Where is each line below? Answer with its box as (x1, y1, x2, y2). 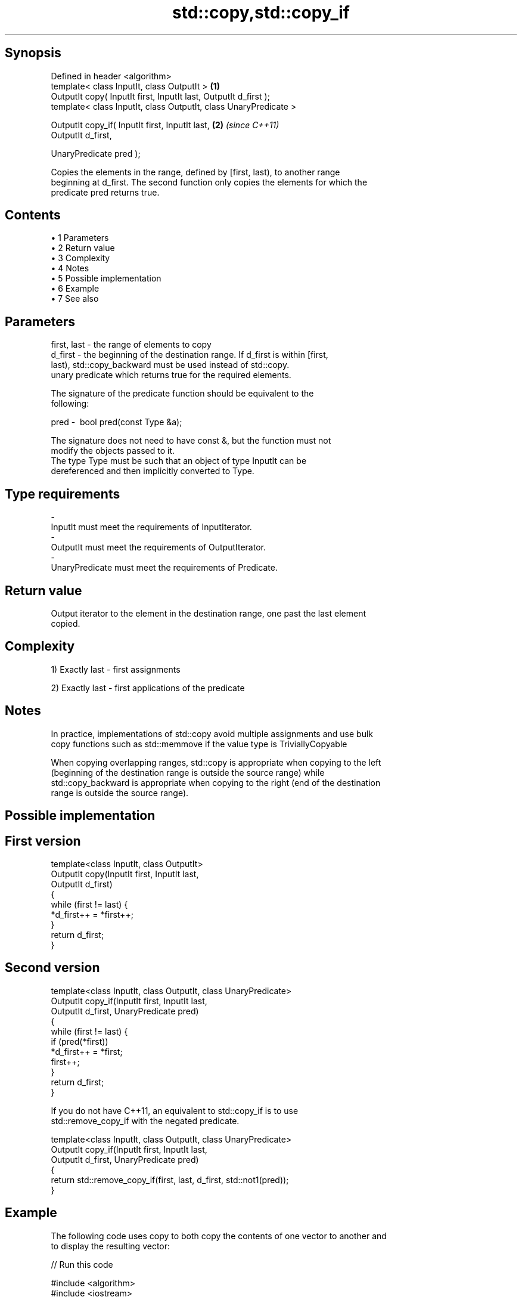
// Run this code (51, 1259, 113, 1270)
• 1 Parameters (51, 233, 109, 243)
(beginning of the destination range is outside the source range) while (51, 767, 325, 778)
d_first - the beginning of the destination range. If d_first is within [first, (51, 349, 328, 360)
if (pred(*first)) (51, 1036, 108, 1047)
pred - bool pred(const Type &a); (51, 417, 182, 428)
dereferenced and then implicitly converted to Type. (51, 466, 254, 476)
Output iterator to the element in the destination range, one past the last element (51, 608, 366, 618)
